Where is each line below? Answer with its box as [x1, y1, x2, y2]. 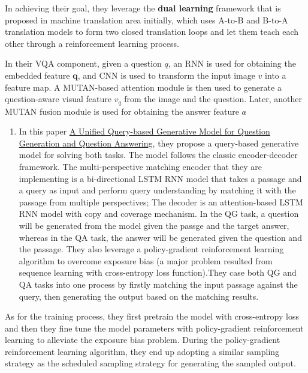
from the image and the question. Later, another [124, 92, 302, 105]
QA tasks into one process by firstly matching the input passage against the [19, 277, 298, 290]
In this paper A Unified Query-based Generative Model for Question [19, 125, 270, 138]
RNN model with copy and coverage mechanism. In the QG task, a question [19, 207, 299, 220]
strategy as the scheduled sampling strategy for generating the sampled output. [5, 357, 296, 369]
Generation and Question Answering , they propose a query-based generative [19, 136, 299, 149]
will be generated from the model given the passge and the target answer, [19, 219, 289, 231]
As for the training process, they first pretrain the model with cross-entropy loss [5, 310, 299, 323]
